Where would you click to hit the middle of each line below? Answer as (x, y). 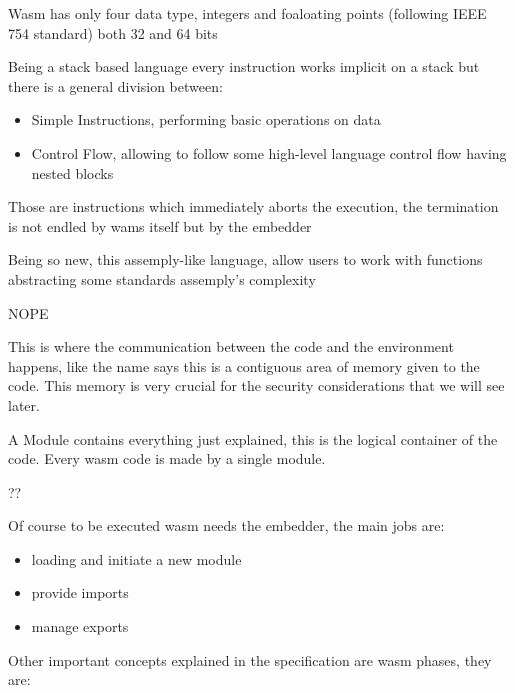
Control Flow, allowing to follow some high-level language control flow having (269, 152)
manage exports (80, 626)
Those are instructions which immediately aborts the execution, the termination (253, 206)
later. (24, 404)
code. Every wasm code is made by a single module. (167, 458)
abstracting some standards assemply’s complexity (162, 278)
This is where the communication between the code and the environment (231, 346)
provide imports (80, 592)
